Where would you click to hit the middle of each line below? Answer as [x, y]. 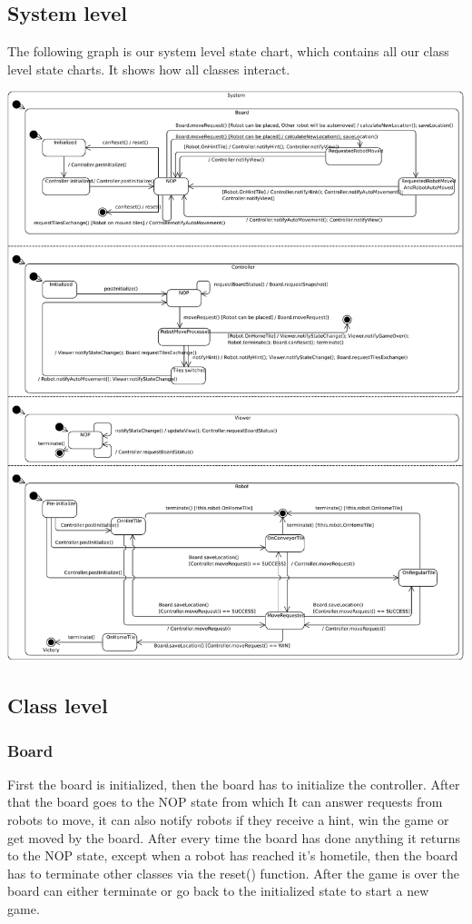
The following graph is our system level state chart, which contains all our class [228, 51]
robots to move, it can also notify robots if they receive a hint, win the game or [228, 820]
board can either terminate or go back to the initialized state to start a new [218, 891]
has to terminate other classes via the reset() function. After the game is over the [233, 873]
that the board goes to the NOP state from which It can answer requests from [225, 802]
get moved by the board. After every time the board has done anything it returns [234, 837]
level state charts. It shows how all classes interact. [149, 69]
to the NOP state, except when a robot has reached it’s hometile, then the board [233, 855]
